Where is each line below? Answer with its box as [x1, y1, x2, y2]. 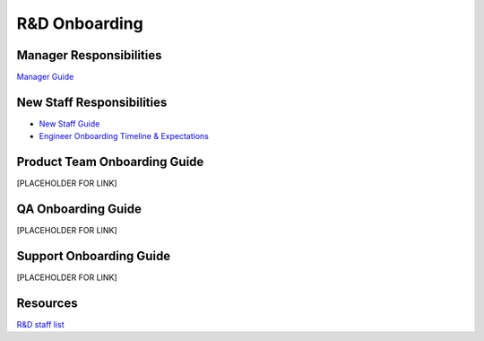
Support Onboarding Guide [16, 248, 171, 264]
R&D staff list [16, 319, 65, 329]
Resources [16, 295, 78, 310]
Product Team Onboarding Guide [16, 154, 204, 170]
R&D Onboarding [16, 13, 143, 33]
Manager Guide [16, 72, 74, 83]
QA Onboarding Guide [16, 202, 143, 217]
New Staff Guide [39, 118, 100, 129]
